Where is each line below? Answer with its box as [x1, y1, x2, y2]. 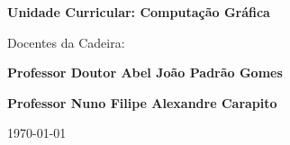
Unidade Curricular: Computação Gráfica [7, 3, 270, 21]
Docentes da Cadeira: [7, 32, 125, 51]
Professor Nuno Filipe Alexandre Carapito [7, 93, 277, 112]
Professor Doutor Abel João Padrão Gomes [7, 63, 283, 82]
